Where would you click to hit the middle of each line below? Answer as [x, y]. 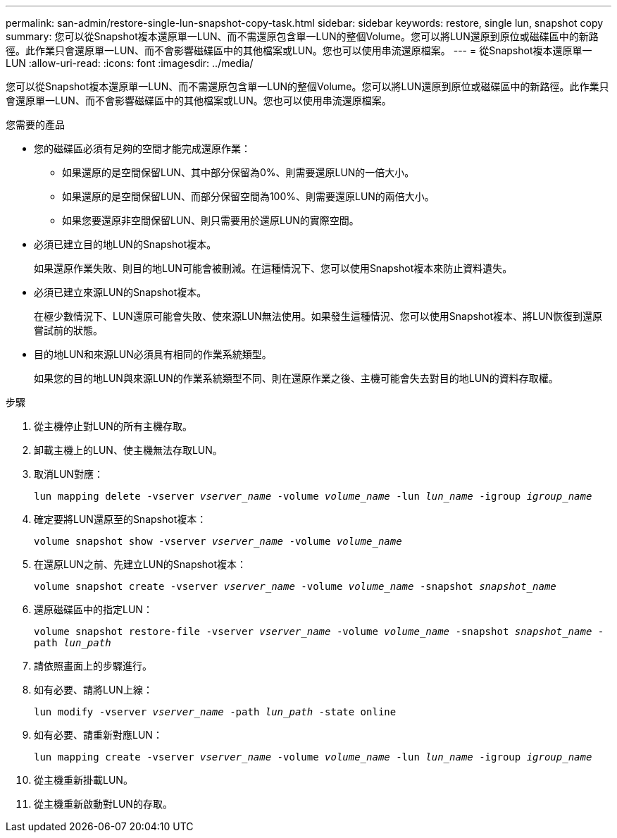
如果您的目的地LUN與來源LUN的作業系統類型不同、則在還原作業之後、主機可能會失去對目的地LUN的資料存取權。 [296, 378]
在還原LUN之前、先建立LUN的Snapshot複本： [141, 564]
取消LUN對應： [69, 474]
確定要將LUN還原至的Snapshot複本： [120, 519]
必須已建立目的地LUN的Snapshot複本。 [125, 244]
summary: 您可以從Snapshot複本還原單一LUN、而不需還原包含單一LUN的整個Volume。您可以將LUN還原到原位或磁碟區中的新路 [302, 36]
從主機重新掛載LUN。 [83, 780]
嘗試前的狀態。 [68, 330]
